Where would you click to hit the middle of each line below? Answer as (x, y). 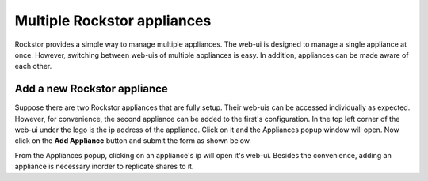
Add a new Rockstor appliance (91, 89)
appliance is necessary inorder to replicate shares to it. (104, 167)
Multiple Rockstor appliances (113, 21)
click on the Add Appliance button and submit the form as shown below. (133, 141)
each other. (33, 66)
